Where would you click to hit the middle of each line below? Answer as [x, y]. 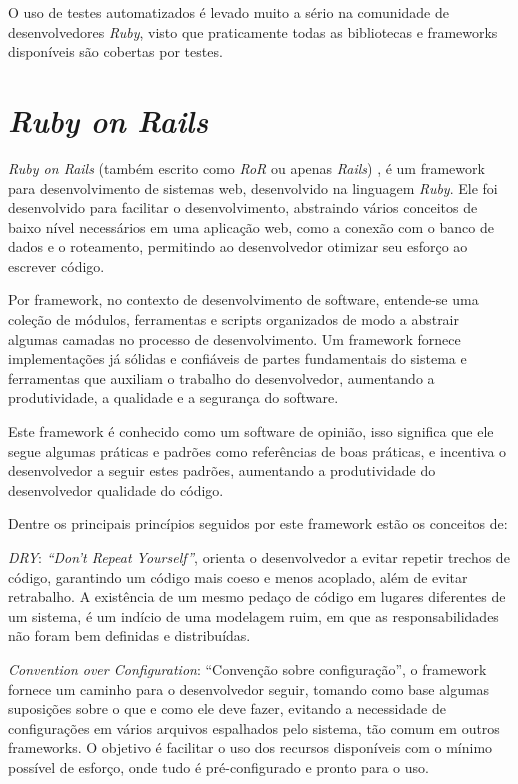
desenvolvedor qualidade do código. [116, 489]
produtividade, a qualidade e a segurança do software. [173, 397]
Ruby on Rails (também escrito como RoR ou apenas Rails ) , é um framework [246, 167]
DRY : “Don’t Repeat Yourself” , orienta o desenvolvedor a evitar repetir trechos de [259, 557]
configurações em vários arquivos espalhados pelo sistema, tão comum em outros [254, 727]
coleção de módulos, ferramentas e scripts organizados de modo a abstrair [233, 319]
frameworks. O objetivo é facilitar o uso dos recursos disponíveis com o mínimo [250, 747]
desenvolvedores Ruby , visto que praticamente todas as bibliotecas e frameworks [253, 31]
